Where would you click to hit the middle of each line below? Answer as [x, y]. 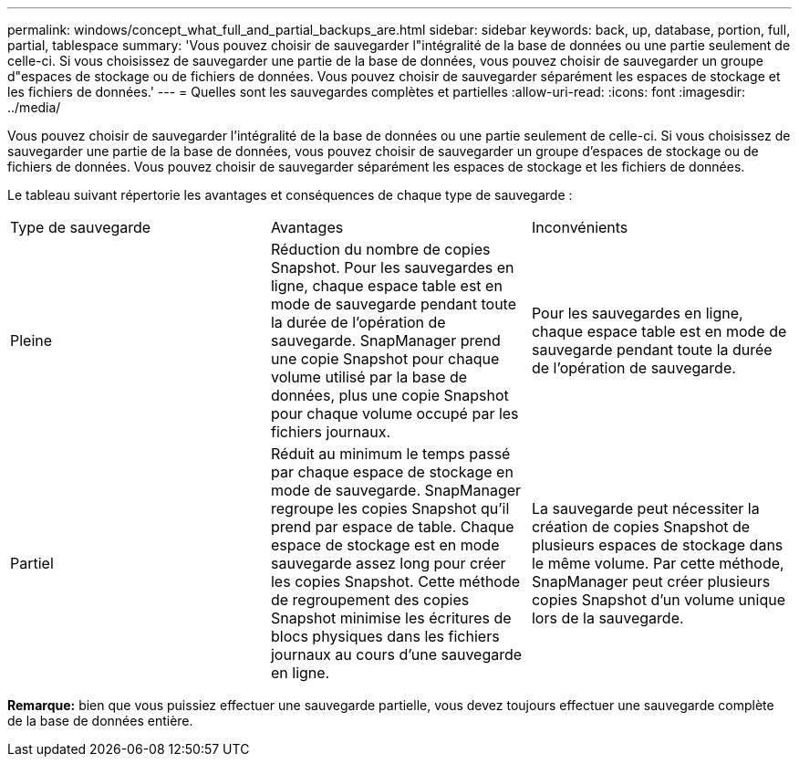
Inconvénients [580, 227]
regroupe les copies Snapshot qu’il [390, 508]
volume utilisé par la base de [369, 377]
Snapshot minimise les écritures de [391, 618]
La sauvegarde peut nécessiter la [645, 508]
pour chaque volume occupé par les [394, 413]
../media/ [34, 107]
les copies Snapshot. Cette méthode [395, 581]
